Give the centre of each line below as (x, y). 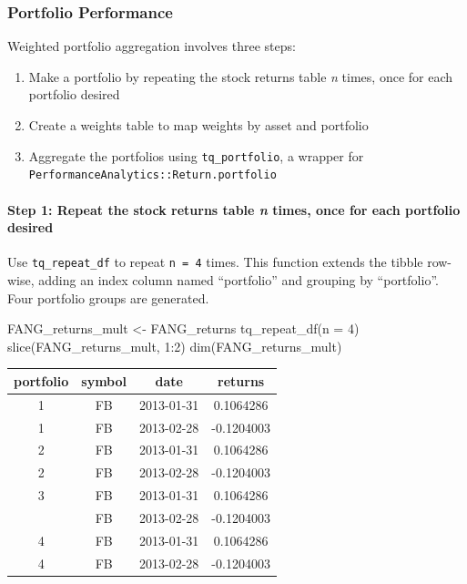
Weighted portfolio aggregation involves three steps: (152, 46)
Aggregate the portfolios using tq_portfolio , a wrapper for (196, 155)
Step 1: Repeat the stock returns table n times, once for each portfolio (234, 209)
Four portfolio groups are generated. (108, 297)
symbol (104, 380)
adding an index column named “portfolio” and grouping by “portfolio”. (239, 279)
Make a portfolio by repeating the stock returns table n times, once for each (241, 76)
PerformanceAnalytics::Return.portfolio (152, 175)
